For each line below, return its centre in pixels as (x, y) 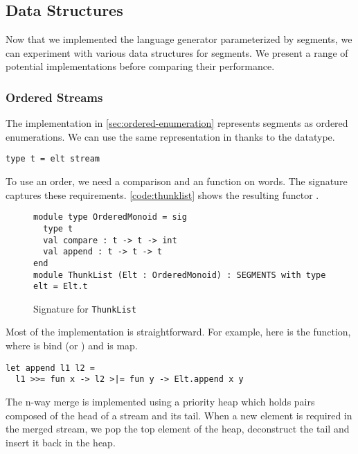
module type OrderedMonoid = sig (110, 217)
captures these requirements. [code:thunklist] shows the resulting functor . (162, 194)
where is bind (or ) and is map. (72, 346)
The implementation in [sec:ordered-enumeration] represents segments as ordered (177, 123)
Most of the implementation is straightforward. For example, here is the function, (178, 332)
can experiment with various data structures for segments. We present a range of (177, 52)
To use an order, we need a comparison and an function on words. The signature (177, 181)
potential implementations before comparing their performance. (140, 66)
